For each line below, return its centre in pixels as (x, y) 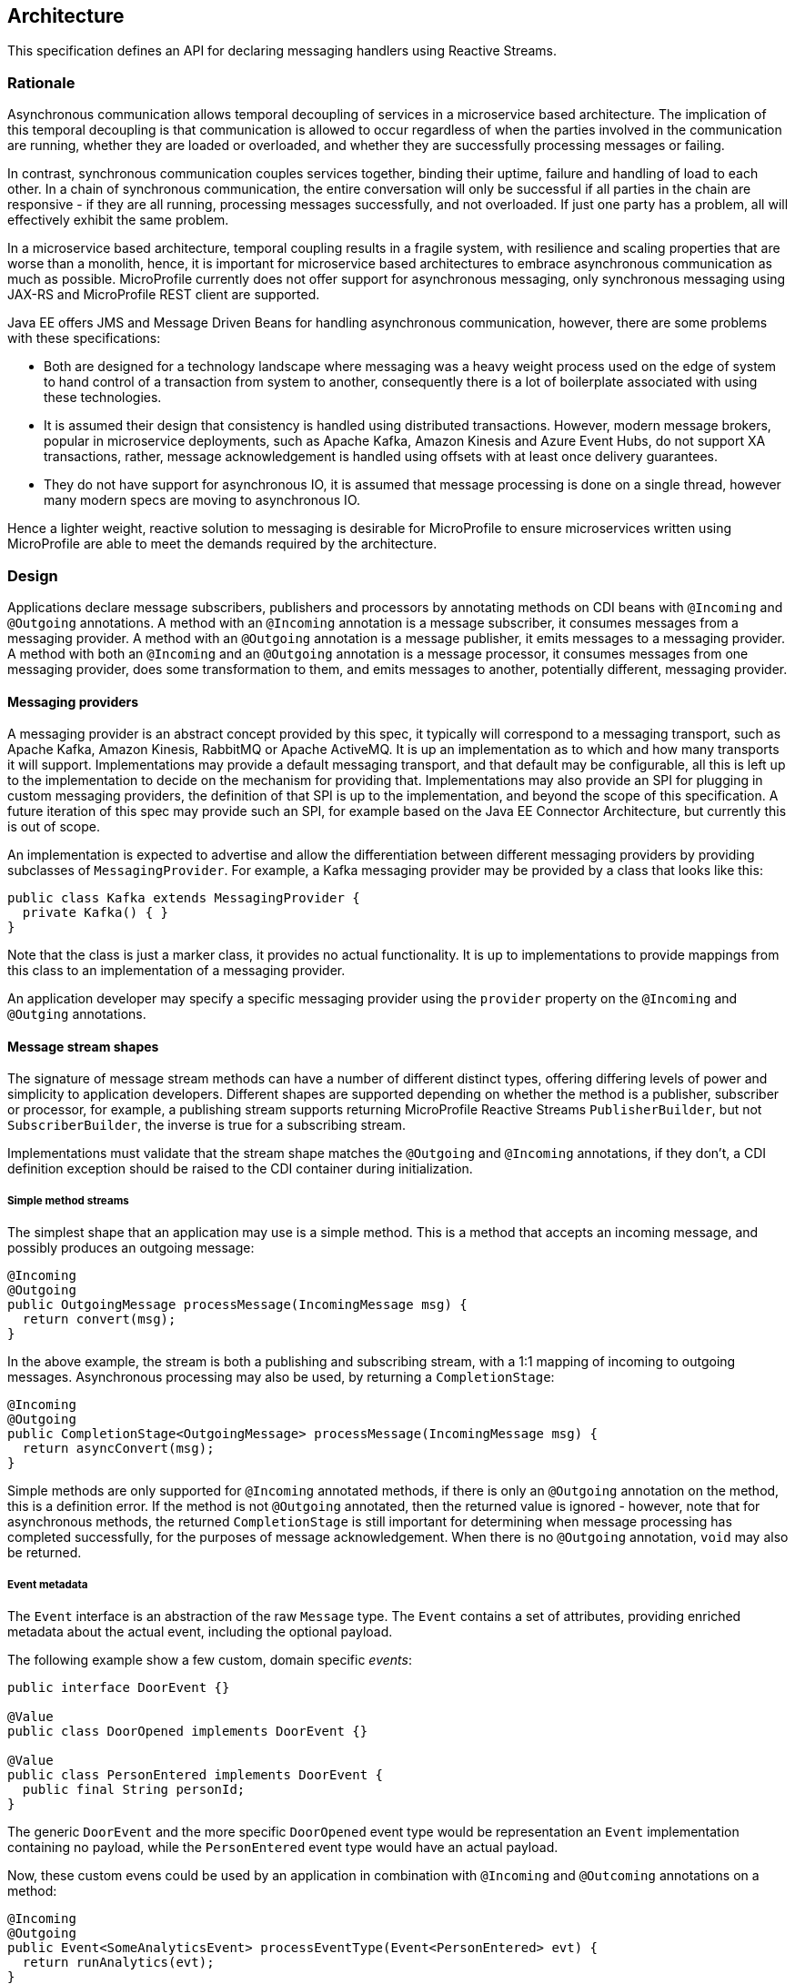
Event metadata (48, 1584)
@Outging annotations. (77, 1014)
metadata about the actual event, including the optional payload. (200, 1631)
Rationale (41, 82)
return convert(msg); (99, 1319)
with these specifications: (84, 338)
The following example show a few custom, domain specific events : (210, 1659)
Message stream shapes (83, 1046)
